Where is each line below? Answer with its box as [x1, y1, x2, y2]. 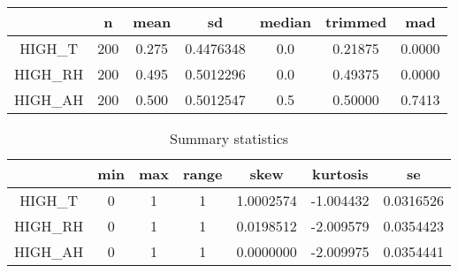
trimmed [325, 11, 387, 32]
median [259, 11, 312, 32]
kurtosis [311, 163, 369, 184]
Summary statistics [169, 128, 289, 148]
